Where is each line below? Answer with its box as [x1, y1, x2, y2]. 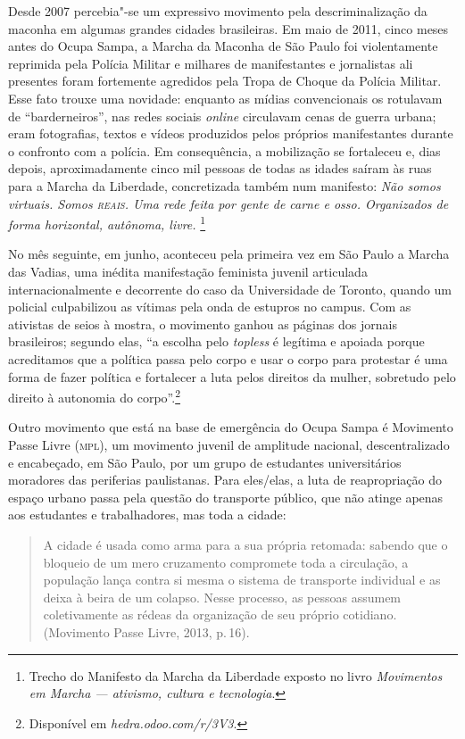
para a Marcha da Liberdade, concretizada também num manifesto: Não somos [8, 176, 441, 195]
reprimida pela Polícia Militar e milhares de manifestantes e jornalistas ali [8, 54, 413, 72]
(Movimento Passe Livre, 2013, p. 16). [43, 622, 250, 641]
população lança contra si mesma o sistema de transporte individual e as [43, 570, 441, 589]
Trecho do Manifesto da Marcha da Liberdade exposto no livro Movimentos [29, 666, 443, 685]
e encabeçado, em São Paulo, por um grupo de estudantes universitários [8, 453, 402, 471]
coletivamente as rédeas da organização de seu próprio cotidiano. [43, 605, 397, 624]
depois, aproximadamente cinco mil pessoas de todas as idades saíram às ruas [8, 159, 432, 178]
